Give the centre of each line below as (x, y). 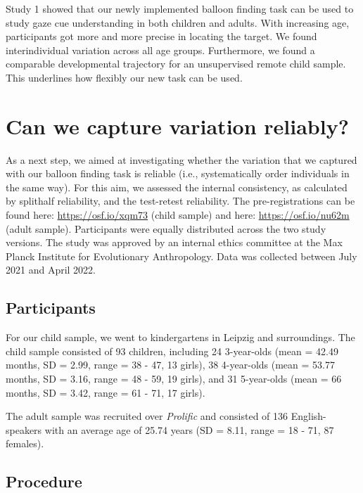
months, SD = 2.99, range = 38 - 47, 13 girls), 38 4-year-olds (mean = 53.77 (170, 365)
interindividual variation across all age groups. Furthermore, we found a (160, 50)
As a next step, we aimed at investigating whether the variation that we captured (181, 159)
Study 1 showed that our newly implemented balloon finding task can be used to (180, 8)
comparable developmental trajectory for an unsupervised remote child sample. (176, 64)
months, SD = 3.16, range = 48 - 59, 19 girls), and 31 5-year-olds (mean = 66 (174, 379)
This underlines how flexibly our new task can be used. (124, 77)
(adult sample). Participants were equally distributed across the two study (166, 228)
